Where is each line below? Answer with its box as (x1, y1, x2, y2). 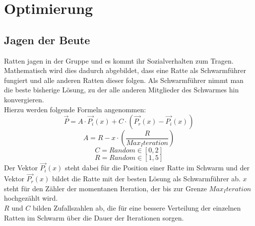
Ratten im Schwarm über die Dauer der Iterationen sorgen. (4, 212, 184, 223)
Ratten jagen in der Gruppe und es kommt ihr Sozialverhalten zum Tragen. (4, 55, 234, 66)
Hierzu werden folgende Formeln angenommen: (4, 104, 146, 114)
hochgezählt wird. (4, 193, 58, 203)
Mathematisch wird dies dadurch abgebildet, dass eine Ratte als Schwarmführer (4, 65, 247, 75)
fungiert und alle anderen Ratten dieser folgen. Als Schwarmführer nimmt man (4, 75, 244, 85)
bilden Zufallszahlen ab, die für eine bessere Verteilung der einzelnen (33, 202, 241, 213)
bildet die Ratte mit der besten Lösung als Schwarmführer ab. (52, 173, 241, 184)
